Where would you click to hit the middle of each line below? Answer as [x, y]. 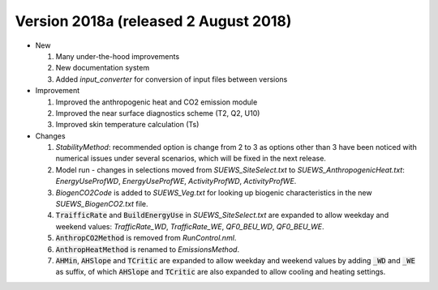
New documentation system [103, 68]
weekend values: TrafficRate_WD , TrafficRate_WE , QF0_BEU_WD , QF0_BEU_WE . [190, 226]
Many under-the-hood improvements [118, 56]
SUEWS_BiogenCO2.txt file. [102, 204]
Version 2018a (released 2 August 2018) [153, 21]
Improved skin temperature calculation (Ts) [127, 125]
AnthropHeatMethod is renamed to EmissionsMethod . [147, 249]
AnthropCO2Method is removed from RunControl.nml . [146, 238]
